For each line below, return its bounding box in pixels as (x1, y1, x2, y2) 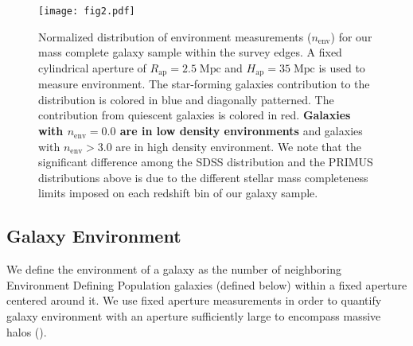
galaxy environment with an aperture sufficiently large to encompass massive (6, 308, 381, 325)
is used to (318, 59, 365, 76)
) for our (330, 28, 372, 45)
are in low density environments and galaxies (119, 122, 363, 139)
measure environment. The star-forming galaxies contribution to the (38, 76, 370, 92)
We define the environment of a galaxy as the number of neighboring (6, 261, 341, 278)
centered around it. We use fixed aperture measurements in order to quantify (6, 292, 382, 309)
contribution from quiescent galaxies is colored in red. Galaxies (38, 107, 351, 123)
